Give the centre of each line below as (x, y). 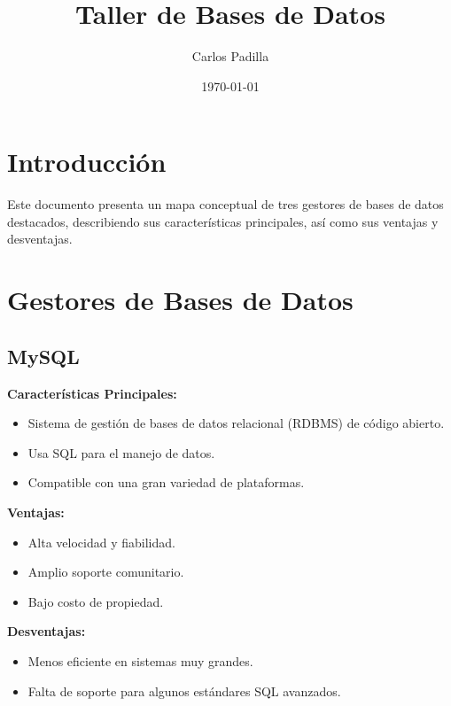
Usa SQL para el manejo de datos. (121, 452)
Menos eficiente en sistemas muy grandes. (140, 660)
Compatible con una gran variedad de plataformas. (166, 482)
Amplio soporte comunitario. (106, 572)
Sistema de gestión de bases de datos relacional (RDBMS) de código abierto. (236, 423)
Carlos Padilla (230, 56)
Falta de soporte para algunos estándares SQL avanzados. (184, 690)
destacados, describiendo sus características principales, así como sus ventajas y (223, 221)
